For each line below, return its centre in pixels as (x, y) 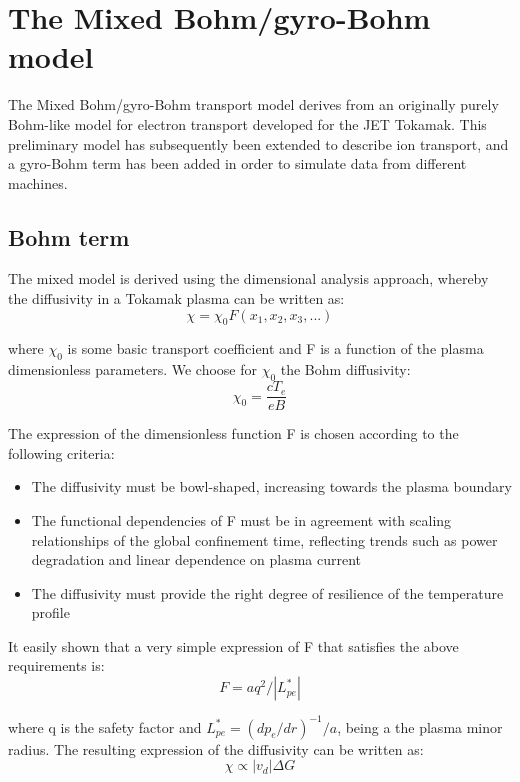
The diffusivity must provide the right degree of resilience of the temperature (267, 592)
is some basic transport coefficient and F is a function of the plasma (275, 348)
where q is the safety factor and (105, 726)
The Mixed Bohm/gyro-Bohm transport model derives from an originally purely (253, 104)
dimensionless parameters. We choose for (132, 369)
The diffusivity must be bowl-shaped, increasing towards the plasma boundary (271, 486)
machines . (38, 182)
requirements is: (56, 665)
